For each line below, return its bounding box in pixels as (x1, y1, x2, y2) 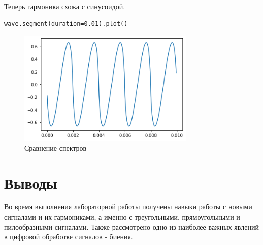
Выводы (4, 172, 57, 193)
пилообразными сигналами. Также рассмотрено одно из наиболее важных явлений (4, 221, 259, 232)
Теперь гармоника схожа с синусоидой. (4, 1, 125, 11)
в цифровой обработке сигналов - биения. (4, 231, 133, 242)
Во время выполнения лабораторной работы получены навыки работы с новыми (4, 201, 252, 212)
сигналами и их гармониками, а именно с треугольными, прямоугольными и (4, 212, 240, 222)
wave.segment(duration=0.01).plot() (4, 20, 128, 27)
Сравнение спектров (24, 142, 87, 153)
